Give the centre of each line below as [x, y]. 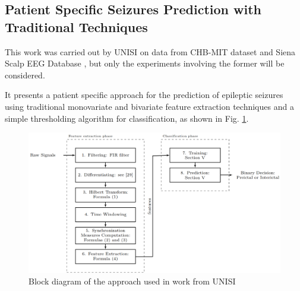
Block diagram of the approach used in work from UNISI [132, 281]
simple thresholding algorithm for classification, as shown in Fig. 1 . [127, 118]
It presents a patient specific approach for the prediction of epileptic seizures [144, 95]
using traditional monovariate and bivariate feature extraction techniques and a [149, 106]
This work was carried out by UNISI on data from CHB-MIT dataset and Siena [150, 51]
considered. [25, 75]
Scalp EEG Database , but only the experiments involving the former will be [145, 63]
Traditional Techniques [76, 26]
